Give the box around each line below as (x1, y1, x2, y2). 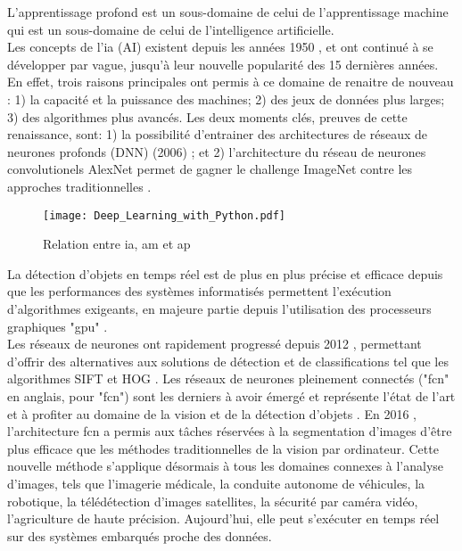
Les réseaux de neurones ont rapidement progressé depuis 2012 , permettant (7, 334, 422, 353)
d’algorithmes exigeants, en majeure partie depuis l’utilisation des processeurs (7, 299, 432, 317)
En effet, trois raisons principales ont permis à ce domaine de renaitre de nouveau (7, 72, 454, 91)
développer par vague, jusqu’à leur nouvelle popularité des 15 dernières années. (7, 54, 439, 73)
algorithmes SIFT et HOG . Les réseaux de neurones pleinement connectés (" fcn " (7, 369, 450, 388)
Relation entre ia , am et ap (43, 234, 191, 253)
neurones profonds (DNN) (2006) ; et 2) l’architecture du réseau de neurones (7, 142, 426, 160)
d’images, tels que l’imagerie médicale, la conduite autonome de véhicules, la (7, 473, 425, 492)
